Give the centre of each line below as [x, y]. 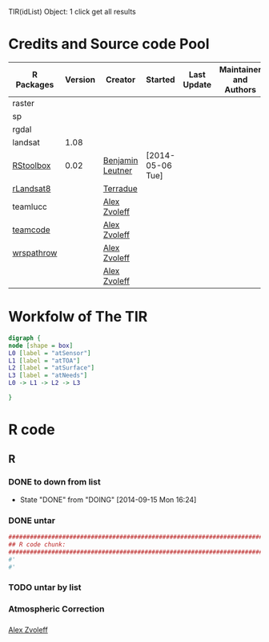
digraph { [25, 338]
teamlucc [30, 207]
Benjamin [120, 160]
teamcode [31, 230]
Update [197, 84]
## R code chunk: [37, 544]
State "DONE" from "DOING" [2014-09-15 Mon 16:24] [108, 499]
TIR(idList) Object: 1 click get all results [72, 12]
